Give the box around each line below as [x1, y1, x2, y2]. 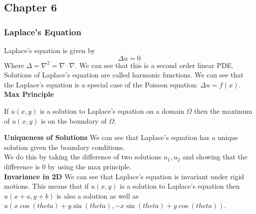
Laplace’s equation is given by [4, 45, 95, 55]
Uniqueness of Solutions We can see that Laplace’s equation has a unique [4, 132, 238, 143]
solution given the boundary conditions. [4, 142, 125, 152]
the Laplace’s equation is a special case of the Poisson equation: [4, 79, 198, 89]
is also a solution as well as [56, 190, 139, 201]
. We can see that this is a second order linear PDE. [75, 60, 234, 70]
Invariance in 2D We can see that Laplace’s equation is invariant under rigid [4, 171, 245, 181]
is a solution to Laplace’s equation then [120, 181, 240, 191]
